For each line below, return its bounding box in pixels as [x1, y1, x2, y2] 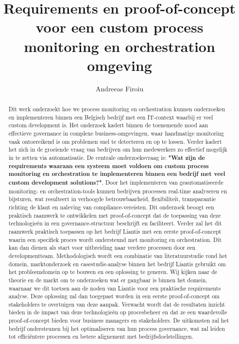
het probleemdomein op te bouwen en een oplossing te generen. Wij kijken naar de [8, 268, 218, 276]
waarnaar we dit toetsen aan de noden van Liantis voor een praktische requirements [8, 284, 221, 292]
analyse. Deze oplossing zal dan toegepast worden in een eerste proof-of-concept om [8, 292, 220, 300]
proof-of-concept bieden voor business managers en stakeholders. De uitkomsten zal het [8, 316, 229, 325]
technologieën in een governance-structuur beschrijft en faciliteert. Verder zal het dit [8, 219, 222, 227]
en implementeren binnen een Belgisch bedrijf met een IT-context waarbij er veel [8, 113, 213, 121]
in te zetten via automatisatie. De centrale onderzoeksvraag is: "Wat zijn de [8, 154, 205, 162]
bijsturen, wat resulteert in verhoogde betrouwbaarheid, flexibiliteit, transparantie [8, 195, 216, 203]
